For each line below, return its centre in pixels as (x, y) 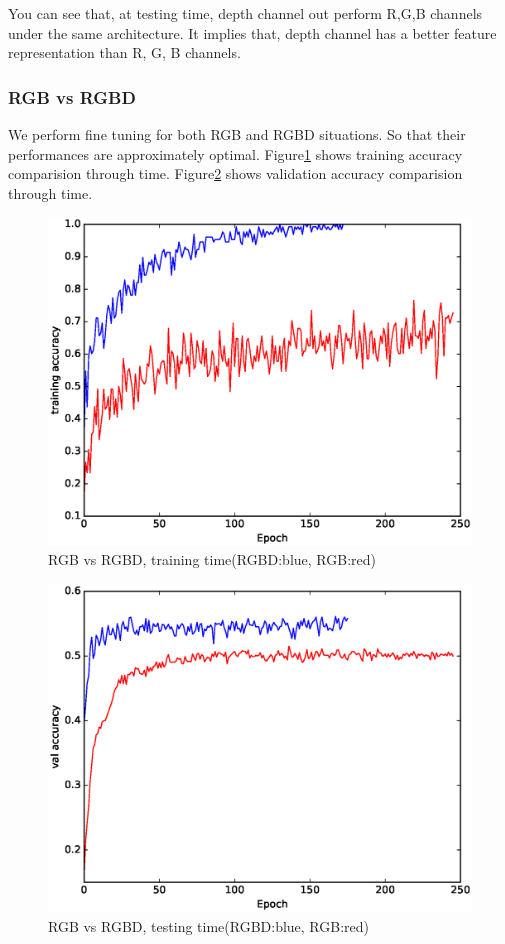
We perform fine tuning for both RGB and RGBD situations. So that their (237, 134)
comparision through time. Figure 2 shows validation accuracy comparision (235, 173)
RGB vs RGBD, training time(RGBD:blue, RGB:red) (212, 559)
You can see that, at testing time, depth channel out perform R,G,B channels (245, 13)
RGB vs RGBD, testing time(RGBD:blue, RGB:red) (209, 925)
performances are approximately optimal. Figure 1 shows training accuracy (235, 153)
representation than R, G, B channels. (124, 52)
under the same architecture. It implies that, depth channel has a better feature (252, 32)
